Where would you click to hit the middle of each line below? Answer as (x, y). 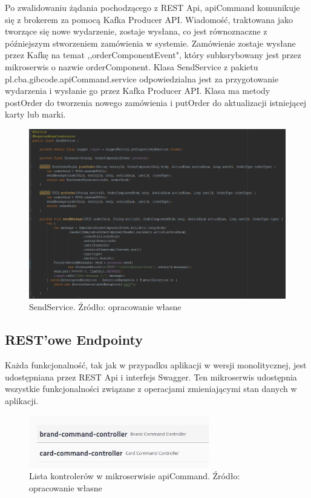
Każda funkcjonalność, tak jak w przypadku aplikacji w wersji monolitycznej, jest (156, 365)
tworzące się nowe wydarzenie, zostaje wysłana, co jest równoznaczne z (136, 31)
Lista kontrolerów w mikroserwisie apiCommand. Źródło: (135, 476)
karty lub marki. (35, 114)
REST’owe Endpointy (74, 340)
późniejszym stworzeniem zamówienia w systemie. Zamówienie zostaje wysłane (150, 43)
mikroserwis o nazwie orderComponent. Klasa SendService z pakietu (132, 66)
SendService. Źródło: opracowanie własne (105, 307)
